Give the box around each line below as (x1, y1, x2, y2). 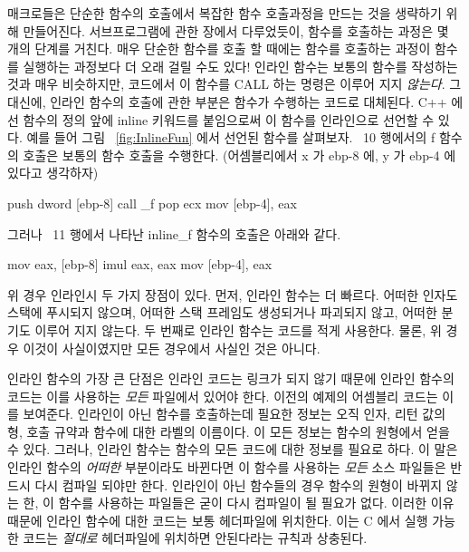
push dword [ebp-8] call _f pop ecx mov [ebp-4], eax (7, 193, 297, 212)
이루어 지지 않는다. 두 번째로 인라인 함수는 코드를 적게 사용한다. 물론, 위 (34, 320, 442, 339)
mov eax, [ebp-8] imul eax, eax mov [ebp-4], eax (7, 255, 273, 274)
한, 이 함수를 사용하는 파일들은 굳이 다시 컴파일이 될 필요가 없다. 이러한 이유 (23, 493, 455, 512)
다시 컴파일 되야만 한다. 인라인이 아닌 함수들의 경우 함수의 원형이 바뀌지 (34, 475, 443, 494)
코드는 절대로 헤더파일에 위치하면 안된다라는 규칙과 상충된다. (23, 528, 368, 547)
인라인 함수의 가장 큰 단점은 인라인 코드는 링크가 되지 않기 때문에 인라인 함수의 (7, 369, 455, 388)
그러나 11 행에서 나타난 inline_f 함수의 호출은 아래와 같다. (7, 224, 341, 243)
